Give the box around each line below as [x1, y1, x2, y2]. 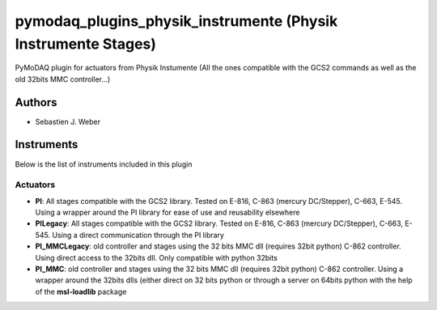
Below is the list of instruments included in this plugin [15, 159, 193, 169]
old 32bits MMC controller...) [15, 74, 111, 84]
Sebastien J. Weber [35, 117, 101, 126]
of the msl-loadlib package [35, 287, 127, 296]
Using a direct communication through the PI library [52, 230, 224, 240]
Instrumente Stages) [15, 35, 157, 53]
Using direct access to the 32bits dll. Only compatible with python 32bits [35, 253, 278, 262]
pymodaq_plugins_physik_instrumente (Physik [15, 12, 338, 30]
